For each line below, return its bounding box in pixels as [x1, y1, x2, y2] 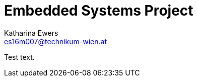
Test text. [4, 52, 35, 61]
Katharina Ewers [4, 28, 58, 37]
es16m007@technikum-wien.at [4, 37, 107, 46]
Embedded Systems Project [4, 2, 193, 19]
